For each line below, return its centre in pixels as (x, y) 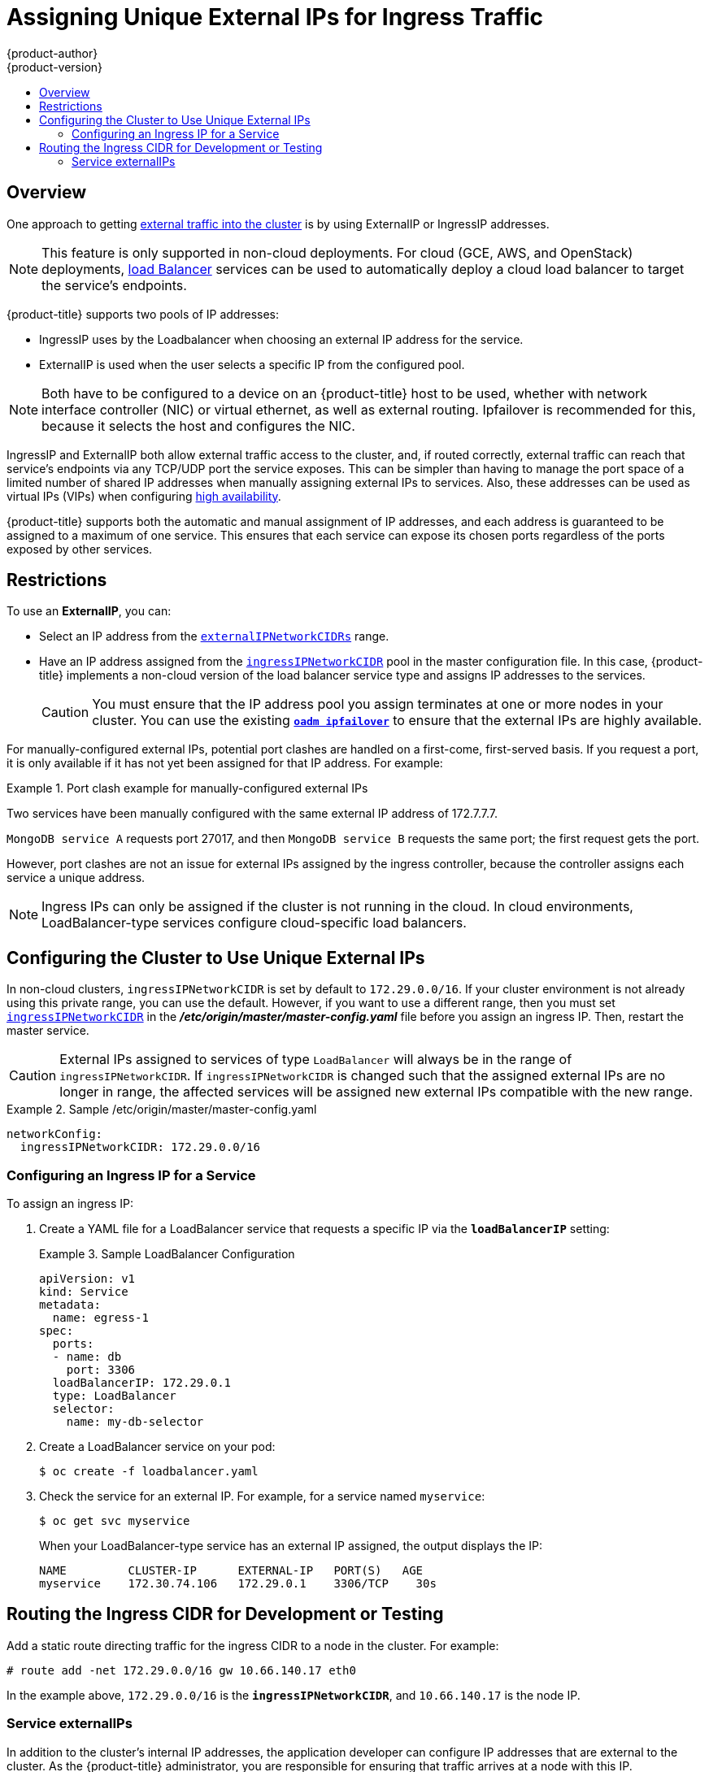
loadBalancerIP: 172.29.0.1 (142, 1383)
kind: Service (84, 1292)
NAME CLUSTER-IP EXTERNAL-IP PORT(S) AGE (231, 1571)
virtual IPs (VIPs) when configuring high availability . (144, 496)
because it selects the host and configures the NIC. (198, 426)
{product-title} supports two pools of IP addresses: (143, 314)
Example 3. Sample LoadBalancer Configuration (167, 1254)
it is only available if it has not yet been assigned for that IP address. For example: (225, 763)
